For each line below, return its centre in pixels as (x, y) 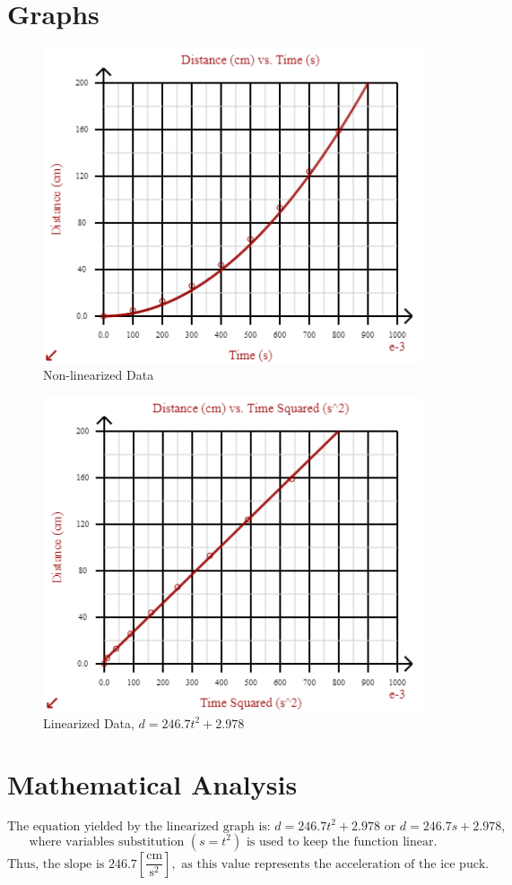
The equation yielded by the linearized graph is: (139, 826)
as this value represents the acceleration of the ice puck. (335, 864)
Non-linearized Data (99, 375)
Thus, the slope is (56, 864)
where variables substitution (107, 842)
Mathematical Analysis (152, 784)
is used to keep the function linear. (342, 842)
